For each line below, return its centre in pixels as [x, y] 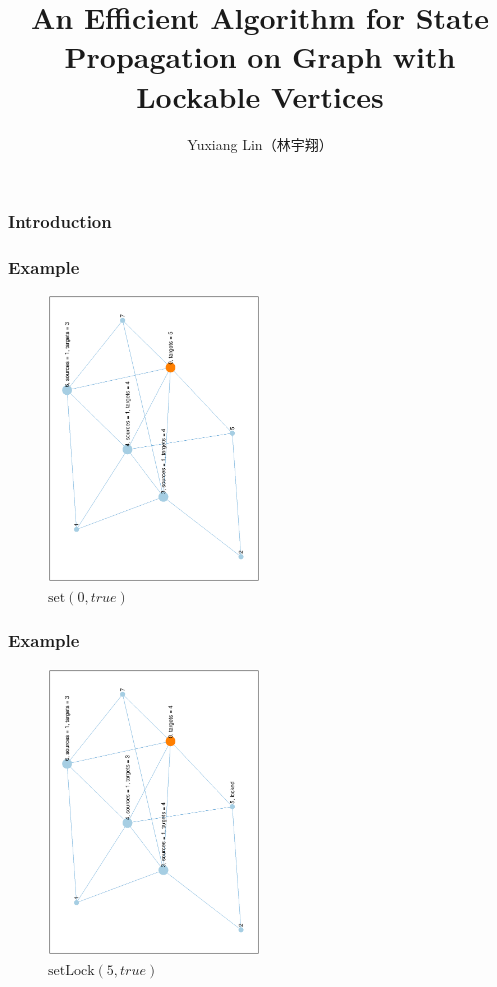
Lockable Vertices [260, 95]
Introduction [60, 221]
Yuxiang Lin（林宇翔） [260, 143]
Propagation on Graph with [260, 56]
